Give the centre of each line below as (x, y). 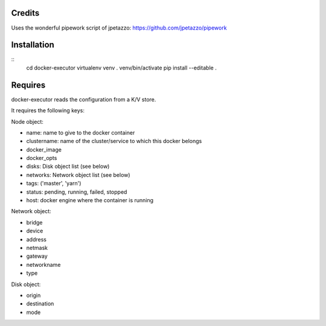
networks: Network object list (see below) (78, 174)
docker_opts (42, 158)
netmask (37, 248)
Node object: (27, 121)
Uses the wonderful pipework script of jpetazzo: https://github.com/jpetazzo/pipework (119, 28)
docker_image (44, 149)
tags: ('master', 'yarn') (54, 184)
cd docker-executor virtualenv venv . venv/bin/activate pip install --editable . (121, 68)
